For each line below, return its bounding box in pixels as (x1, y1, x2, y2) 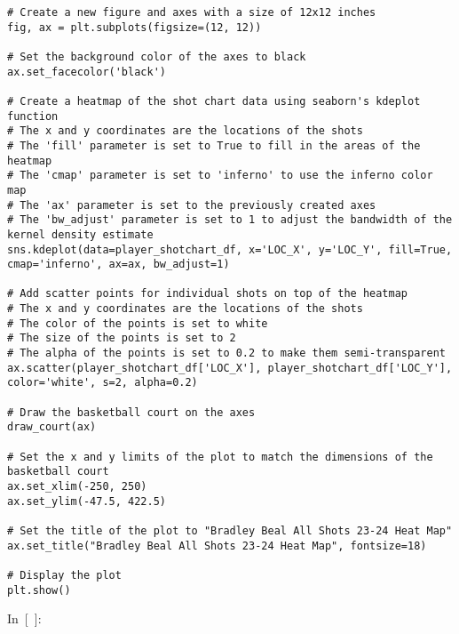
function (7, 109, 59, 123)
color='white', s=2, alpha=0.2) (7, 376, 198, 389)
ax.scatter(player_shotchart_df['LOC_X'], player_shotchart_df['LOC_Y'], (7, 361, 453, 374)
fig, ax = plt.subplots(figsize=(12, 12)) (7, 20, 262, 34)
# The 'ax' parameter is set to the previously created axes (7, 198, 376, 212)
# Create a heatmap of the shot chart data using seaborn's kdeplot (7, 94, 421, 108)
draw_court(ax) (7, 421, 97, 434)
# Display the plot (7, 568, 122, 582)
